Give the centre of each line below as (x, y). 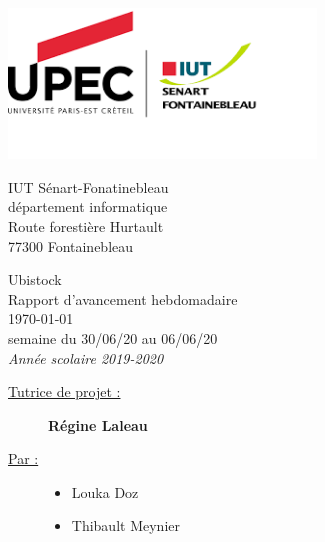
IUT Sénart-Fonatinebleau (88, 186)
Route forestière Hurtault (86, 225)
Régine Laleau (98, 424)
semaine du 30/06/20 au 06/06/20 (113, 337)
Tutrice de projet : (64, 391)
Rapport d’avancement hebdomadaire (123, 298)
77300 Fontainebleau (71, 245)
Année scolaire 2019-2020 (86, 357)
